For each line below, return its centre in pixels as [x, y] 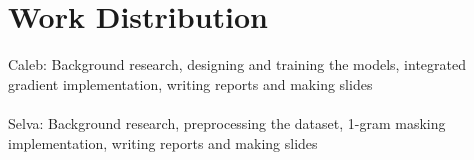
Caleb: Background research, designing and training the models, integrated [237, 64]
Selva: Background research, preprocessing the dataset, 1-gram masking [227, 122]
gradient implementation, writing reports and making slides [190, 83]
